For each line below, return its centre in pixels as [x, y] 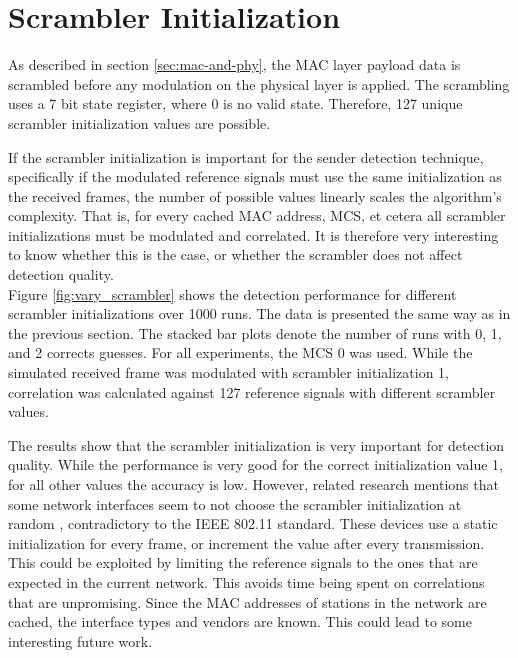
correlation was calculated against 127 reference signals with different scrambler [252, 391]
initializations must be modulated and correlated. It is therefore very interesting [253, 234]
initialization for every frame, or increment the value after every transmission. [246, 542]
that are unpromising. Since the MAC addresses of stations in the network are [247, 601]
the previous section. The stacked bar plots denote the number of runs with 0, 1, [255, 332]
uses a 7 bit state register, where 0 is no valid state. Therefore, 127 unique [235, 103]
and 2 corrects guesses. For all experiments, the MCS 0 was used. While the [240, 352]
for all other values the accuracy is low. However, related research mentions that [253, 484]
